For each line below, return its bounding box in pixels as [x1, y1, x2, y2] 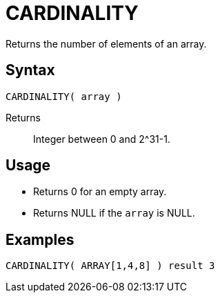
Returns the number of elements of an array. [6, 37, 207, 50]
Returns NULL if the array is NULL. [33, 207, 195, 219]
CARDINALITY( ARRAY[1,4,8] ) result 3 [6, 260, 215, 272]
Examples [6, 230, 74, 248]
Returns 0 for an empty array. [33, 186, 167, 198]
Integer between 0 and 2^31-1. [33, 132, 170, 145]
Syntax [6, 61, 55, 79]
